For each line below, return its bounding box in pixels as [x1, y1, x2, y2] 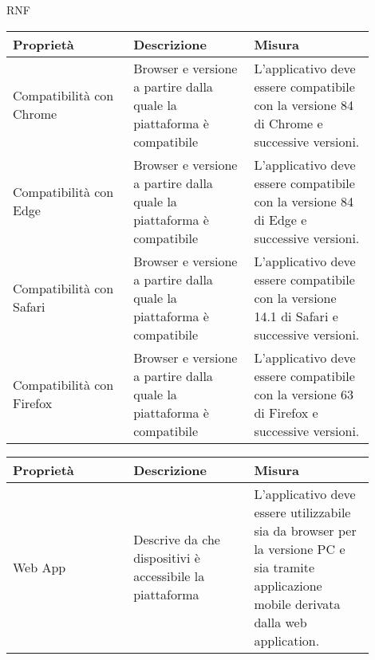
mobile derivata [254, 594, 341, 613]
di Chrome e [254, 113, 323, 132]
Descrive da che [133, 530, 220, 549]
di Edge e [254, 210, 307, 229]
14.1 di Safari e [254, 306, 338, 325]
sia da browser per [254, 521, 357, 540]
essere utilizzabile [254, 502, 351, 521]
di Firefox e [254, 403, 318, 422]
